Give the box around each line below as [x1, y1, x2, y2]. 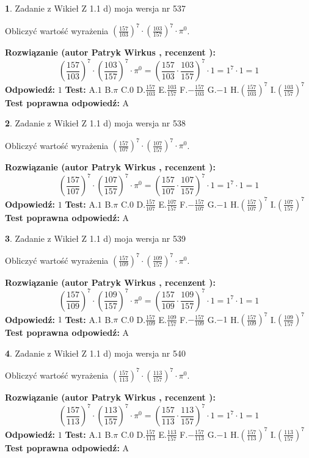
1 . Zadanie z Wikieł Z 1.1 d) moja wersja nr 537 [5, 2, 186, 14]
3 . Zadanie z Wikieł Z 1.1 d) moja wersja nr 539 [5, 231, 186, 244]
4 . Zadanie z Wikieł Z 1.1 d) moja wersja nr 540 [5, 346, 186, 359]
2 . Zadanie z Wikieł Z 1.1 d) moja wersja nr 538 [5, 117, 186, 129]
